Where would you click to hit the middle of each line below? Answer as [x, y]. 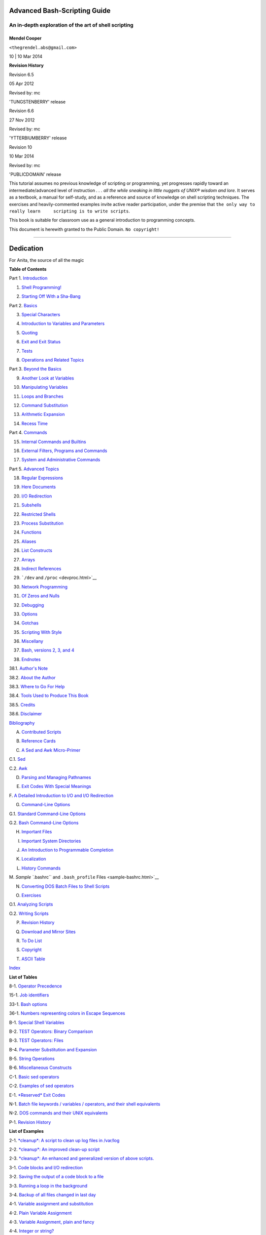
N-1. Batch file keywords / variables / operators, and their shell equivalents [85, 1104]
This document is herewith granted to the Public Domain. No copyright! [84, 229]
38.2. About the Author [33, 677]
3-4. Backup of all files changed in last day [52, 1194]
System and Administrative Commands [61, 460]
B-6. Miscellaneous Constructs [40, 1068]
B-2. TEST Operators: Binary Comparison [51, 1031]
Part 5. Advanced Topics [34, 469]
